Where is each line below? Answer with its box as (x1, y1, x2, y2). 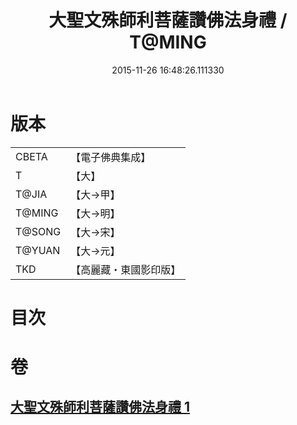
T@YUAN (15, 243, 61, 257)
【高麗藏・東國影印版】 (70, 262, 182, 276)
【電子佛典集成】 (70, 150, 152, 164)
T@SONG (15, 224, 62, 238)
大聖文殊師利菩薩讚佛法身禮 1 (10, 399, 191, 416)
